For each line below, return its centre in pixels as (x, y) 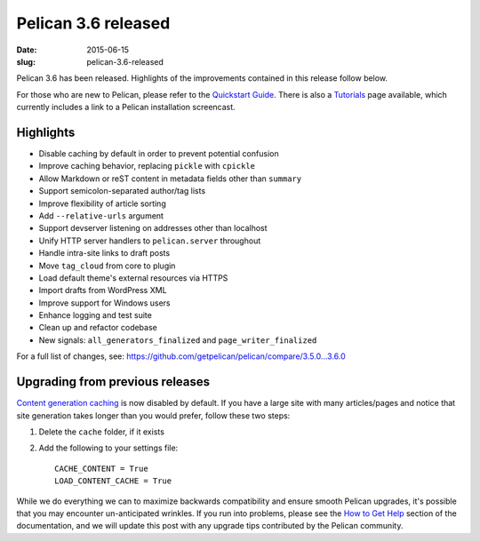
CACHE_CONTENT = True (101, 468)
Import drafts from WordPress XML (103, 290)
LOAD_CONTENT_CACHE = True (113, 481)
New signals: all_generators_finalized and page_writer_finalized (178, 340)
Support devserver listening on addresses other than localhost (153, 228)
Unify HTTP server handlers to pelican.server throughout (150, 241)
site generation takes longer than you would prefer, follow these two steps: (153, 415)
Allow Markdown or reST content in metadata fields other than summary (170, 179)
